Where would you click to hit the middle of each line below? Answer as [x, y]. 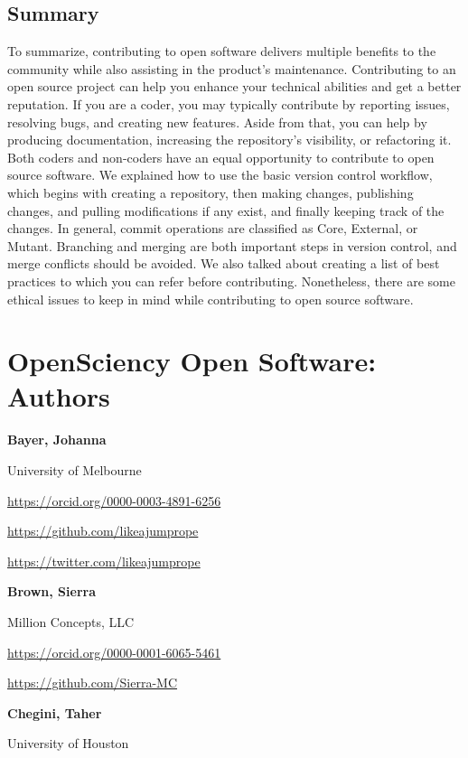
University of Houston [68, 743]
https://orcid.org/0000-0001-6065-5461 [114, 652]
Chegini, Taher [55, 712]
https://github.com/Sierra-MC [93, 683]
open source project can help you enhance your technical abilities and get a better [234, 86]
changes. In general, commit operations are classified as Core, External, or [213, 228]
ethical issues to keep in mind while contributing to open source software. [211, 299]
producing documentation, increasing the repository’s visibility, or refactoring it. [229, 140]
